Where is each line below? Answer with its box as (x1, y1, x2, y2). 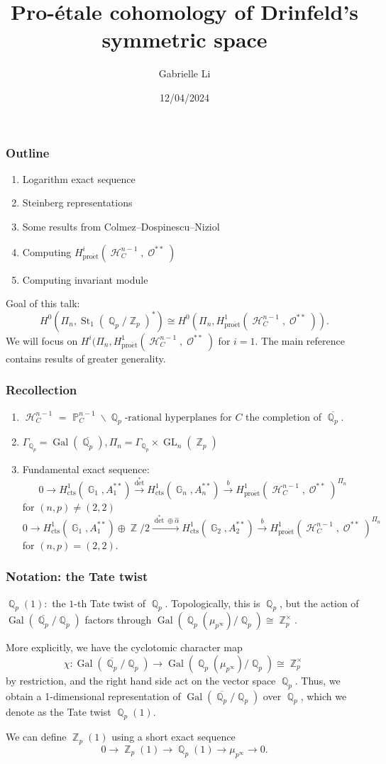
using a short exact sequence (111, 729, 236, 744)
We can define (6, 729, 67, 744)
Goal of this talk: (6, 296, 80, 311)
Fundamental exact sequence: (22, 461, 150, 476)
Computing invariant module (22, 272, 148, 287)
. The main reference (255, 333, 345, 348)
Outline (6, 143, 50, 161)
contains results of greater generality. (6, 350, 166, 365)
